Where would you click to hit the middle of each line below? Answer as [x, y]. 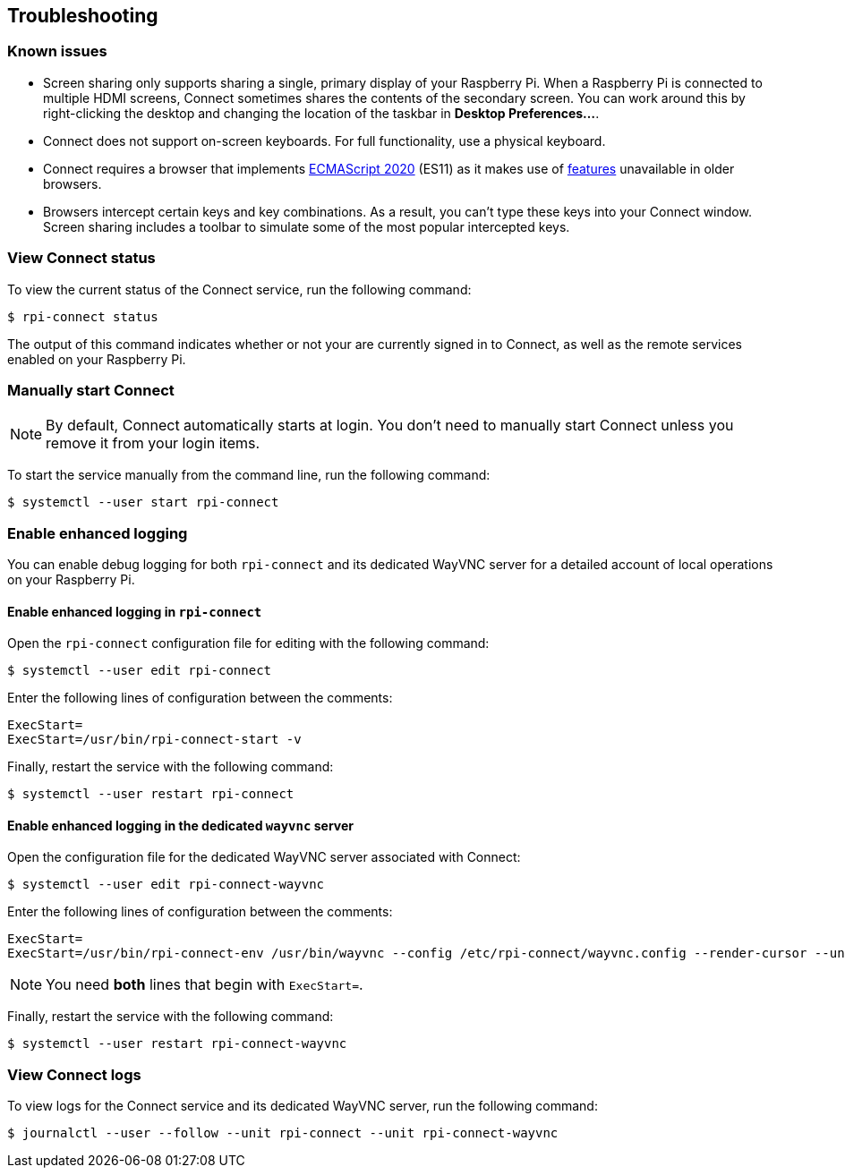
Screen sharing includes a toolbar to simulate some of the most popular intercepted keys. [307, 226]
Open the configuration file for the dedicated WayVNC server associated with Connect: [264, 857]
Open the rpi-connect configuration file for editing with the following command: [248, 643]
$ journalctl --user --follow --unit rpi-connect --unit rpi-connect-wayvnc [283, 1133]
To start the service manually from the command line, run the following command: [249, 475]
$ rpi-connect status [83, 316]
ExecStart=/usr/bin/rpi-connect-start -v [154, 740]
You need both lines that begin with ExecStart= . [205, 985]
